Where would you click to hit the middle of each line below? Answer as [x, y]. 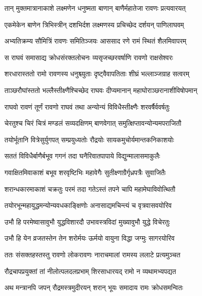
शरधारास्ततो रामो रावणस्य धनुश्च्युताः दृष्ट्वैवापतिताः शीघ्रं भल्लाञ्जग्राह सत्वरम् [97, 74]
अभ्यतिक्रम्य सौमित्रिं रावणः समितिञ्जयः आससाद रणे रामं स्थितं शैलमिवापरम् [95, 41]
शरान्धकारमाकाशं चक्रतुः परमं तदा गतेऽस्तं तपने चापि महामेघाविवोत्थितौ [90, 189]
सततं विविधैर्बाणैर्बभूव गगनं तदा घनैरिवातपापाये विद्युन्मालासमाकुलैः [82, 156]
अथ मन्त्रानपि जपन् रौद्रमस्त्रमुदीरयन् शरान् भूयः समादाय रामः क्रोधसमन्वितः [94, 287]
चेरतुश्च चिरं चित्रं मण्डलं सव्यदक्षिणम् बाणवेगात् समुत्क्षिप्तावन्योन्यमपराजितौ [93, 123]
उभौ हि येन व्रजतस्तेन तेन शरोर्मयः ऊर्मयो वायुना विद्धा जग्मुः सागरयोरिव [90, 238]
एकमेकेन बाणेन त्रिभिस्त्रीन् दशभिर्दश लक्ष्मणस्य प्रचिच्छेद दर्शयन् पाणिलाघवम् [94, 24]
